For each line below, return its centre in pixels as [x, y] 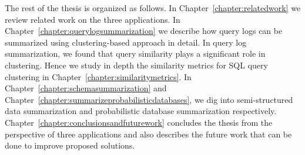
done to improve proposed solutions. [70, 145]
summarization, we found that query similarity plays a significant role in [135, 54]
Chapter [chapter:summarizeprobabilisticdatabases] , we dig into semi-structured [149, 99]
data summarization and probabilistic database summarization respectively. [141, 111]
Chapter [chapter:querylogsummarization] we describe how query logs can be [144, 31]
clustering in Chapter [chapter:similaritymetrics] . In [98, 76]
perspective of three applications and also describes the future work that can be [148, 134]
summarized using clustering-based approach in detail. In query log [126, 42]
